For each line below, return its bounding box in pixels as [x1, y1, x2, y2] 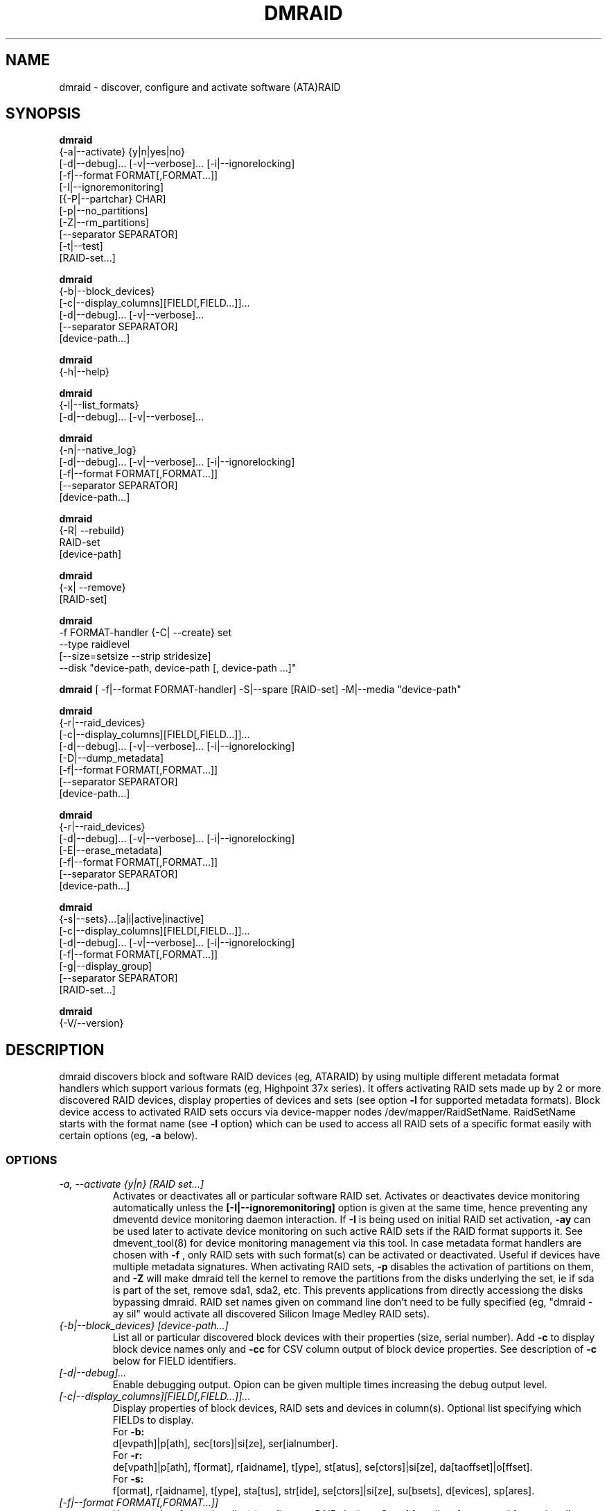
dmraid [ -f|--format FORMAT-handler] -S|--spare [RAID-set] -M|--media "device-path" [59, 683, 461, 696]
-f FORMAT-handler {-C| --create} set [59, 626, 232, 639]
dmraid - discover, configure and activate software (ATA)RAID [59, 80, 341, 93]
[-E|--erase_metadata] [59, 844, 162, 857]
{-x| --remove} [59, 581, 126, 594]
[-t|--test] [59, 240, 103, 253]
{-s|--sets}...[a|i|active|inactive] [59, 913, 204, 925]
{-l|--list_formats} [59, 399, 139, 411]
